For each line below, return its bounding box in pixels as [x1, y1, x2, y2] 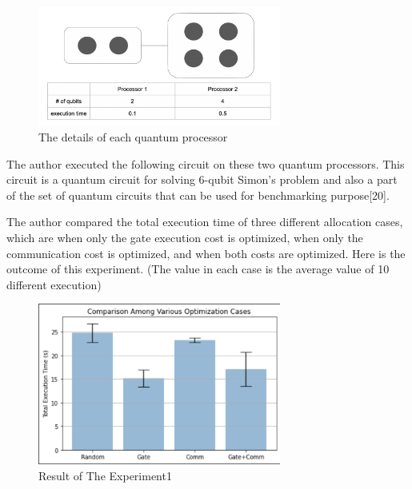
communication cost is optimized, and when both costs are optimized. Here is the [6, 245, 406, 261]
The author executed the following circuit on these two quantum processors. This [6, 155, 405, 172]
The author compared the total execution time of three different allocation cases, [6, 213, 403, 230]
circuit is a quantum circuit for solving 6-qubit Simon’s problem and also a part [6, 171, 398, 188]
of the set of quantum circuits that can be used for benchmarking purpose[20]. [6, 186, 390, 203]
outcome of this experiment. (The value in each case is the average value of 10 [6, 260, 390, 277]
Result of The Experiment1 [38, 467, 172, 483]
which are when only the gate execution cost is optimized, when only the [6, 229, 363, 245]
